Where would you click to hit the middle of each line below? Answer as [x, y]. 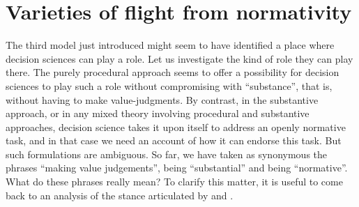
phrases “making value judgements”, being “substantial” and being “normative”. [177, 168]
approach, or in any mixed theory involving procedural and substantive [158, 113]
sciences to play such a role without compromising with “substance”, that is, [169, 85]
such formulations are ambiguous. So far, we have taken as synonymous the [167, 154]
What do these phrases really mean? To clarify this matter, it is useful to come [174, 182]
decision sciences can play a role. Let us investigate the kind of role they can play [179, 58]
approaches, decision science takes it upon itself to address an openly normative [176, 127]
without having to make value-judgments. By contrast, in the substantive [162, 99]
